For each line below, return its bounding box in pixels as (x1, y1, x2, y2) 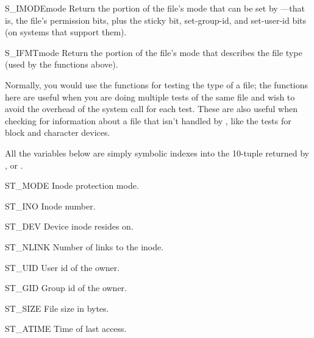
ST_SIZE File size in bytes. (5, 301, 109, 314)
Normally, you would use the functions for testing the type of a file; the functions (5, 78, 309, 91)
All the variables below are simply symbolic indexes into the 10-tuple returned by (5, 146, 310, 159)
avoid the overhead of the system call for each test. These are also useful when (5, 102, 298, 115)
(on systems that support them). (5, 26, 127, 38)
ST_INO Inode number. (5, 199, 96, 212)
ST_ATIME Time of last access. (5, 322, 127, 335)
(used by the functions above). (5, 58, 118, 71)
